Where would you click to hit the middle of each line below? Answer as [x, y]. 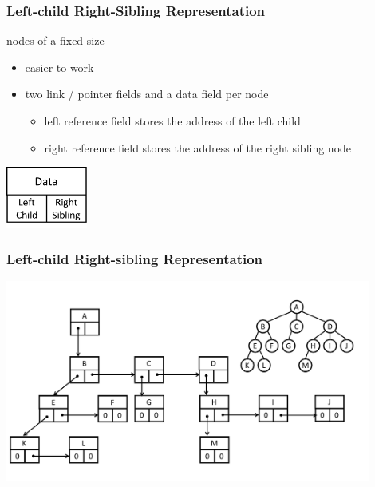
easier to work [59, 67]
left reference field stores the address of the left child [172, 121]
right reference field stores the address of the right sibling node [198, 147]
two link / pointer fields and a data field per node [147, 94]
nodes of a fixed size [55, 40]
